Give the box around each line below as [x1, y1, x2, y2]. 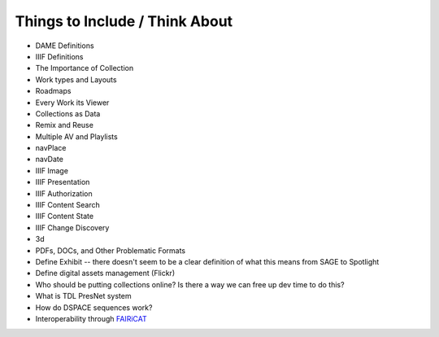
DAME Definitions [35, 41, 94, 50]
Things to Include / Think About [15, 12, 233, 30]
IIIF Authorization [35, 188, 93, 199]
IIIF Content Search [35, 200, 101, 210]
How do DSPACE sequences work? [35, 302, 153, 313]
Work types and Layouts [35, 74, 117, 85]
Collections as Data [35, 108, 101, 118]
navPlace [35, 143, 67, 153]
